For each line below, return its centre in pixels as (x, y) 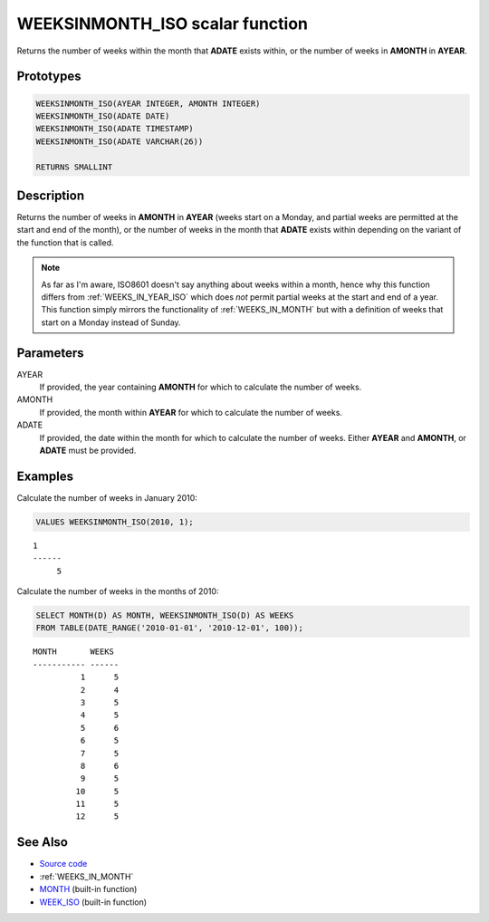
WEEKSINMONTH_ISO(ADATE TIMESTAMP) (115, 129)
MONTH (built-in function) (88, 889)
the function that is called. (65, 242)
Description (51, 195)
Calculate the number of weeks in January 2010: (107, 497)
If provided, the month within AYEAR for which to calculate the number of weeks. (191, 412)
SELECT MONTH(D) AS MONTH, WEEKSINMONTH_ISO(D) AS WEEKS (165, 615)
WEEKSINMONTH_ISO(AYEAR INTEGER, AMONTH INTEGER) (148, 103)
